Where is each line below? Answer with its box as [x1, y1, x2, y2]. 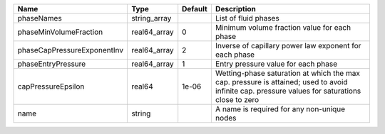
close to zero [215, 95, 260, 104]
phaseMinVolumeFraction [17, 27, 103, 37]
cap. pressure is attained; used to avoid [215, 77, 349, 86]
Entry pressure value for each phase [215, 59, 338, 69]
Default [182, 4, 208, 13]
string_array [131, 13, 172, 23]
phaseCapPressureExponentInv [17, 45, 124, 55]
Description [215, 4, 257, 13]
